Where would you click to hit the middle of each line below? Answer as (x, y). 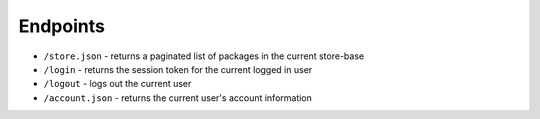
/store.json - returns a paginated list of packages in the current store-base (204, 56)
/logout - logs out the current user (117, 84)
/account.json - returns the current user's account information (177, 97)
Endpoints (61, 26)
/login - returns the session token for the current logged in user (178, 69)
